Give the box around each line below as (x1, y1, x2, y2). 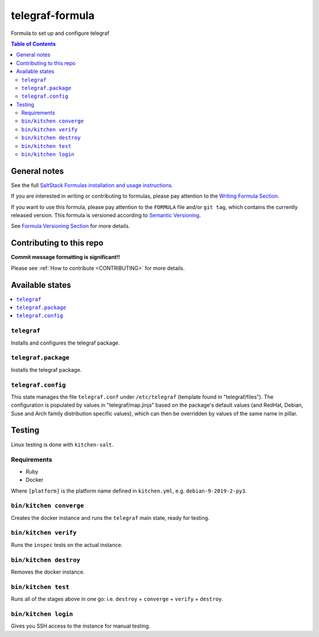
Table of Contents (11, 40, 56, 47)
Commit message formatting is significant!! (11, 253, 121, 260)
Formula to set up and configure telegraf (11, 30, 109, 37)
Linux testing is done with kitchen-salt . (11, 441, 114, 448)
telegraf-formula (11, 9, 95, 22)
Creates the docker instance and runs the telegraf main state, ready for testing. (11, 514, 210, 521)
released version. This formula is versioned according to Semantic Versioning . (11, 212, 201, 219)
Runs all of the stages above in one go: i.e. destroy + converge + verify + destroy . (11, 596, 224, 603)
